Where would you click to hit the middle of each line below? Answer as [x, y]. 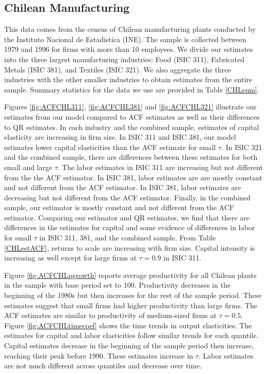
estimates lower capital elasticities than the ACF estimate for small [110, 147]
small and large [28, 167]
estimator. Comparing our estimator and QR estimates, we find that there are [127, 217]
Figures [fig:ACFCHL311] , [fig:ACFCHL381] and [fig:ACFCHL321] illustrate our [130, 107]
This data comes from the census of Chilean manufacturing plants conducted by [130, 29]
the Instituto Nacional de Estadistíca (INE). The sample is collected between [125, 39]
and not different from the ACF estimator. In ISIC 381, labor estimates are [123, 187]
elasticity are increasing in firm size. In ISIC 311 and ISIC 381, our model [120, 137]
